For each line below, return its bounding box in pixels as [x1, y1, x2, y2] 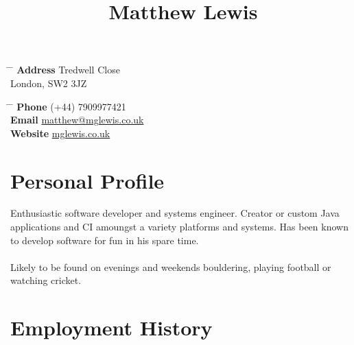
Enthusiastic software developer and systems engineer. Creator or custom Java [10, 206, 340, 220]
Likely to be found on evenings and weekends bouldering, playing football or [10, 259, 331, 274]
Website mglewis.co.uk [10, 126, 110, 140]
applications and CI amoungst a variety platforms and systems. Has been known [10, 219, 349, 234]
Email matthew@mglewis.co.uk [10, 112, 144, 127]
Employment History [10, 313, 213, 342]
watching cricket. [10, 273, 82, 287]
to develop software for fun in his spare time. [10, 233, 199, 247]
